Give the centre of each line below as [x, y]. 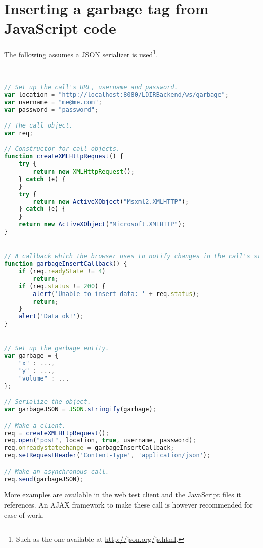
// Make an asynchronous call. [57, 471]
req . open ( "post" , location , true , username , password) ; [100, 440]
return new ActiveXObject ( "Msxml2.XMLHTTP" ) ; [111, 202]
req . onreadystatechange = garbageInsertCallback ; [89, 448]
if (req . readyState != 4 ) [62, 271]
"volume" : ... [44, 378]
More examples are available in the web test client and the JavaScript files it [123, 495]
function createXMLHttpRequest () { [64, 157]
